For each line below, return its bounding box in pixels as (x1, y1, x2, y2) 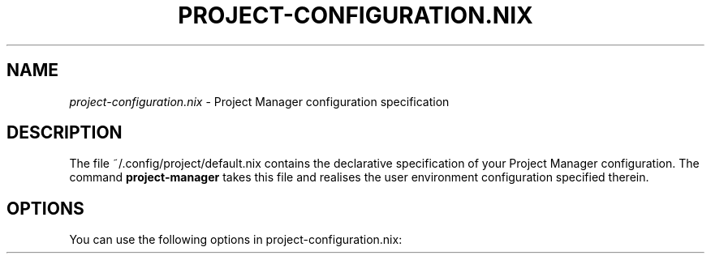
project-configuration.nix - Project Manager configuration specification (69, 94, 450, 109)
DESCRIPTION (6, 122, 123, 143)
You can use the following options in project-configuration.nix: (69, 232, 403, 247)
